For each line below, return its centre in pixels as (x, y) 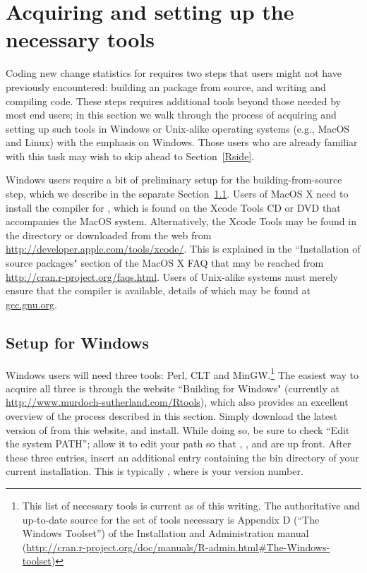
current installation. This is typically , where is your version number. (155, 471)
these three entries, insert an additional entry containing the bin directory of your (182, 457)
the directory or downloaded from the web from (109, 235)
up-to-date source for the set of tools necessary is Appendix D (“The (171, 519)
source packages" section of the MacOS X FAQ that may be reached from (165, 263)
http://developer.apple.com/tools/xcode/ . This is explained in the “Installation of (183, 249)
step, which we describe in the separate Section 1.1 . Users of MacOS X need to (177, 194)
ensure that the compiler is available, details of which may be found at (158, 290)
